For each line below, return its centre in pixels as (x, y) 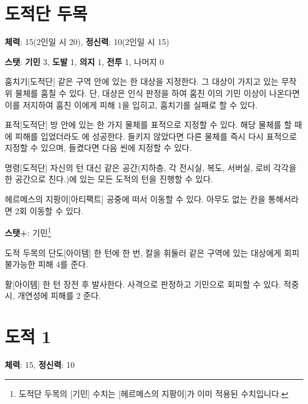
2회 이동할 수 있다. (49, 210)
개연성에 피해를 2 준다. (59, 295)
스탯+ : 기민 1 (28, 232)
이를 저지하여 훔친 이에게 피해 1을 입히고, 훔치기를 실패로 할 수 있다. (131, 104)
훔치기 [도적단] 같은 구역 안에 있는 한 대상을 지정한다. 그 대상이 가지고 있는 (142, 81)
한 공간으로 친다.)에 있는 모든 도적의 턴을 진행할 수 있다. (109, 179)
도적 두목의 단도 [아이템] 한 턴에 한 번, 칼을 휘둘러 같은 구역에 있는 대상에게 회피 (152, 252)
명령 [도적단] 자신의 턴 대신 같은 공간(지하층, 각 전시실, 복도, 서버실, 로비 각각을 (151, 167)
